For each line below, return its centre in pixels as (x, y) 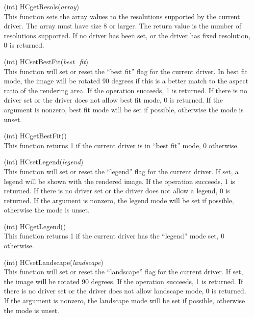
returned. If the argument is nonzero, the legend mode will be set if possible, (119, 200)
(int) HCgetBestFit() (36, 136)
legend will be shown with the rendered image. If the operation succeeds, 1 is (120, 181)
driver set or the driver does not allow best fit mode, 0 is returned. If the (114, 100)
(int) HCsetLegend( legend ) (44, 162)
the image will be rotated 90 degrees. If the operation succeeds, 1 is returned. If (124, 281)
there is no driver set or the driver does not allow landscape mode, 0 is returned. (125, 291)
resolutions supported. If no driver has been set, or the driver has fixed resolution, (127, 35)
